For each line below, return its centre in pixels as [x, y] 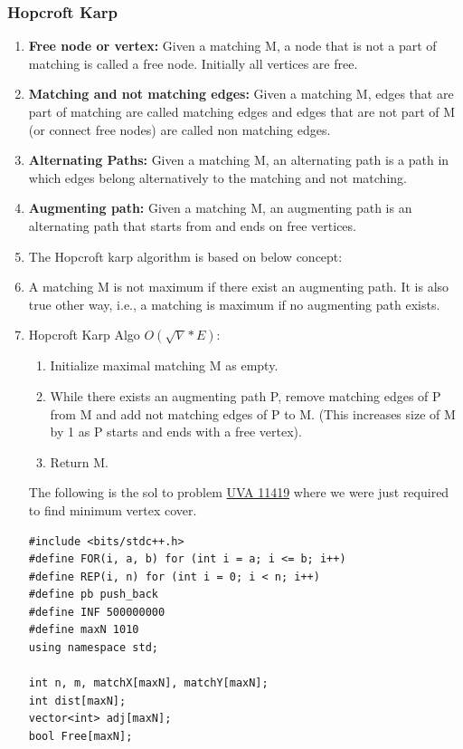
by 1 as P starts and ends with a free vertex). [176, 432]
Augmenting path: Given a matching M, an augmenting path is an [220, 208]
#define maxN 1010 [84, 630]
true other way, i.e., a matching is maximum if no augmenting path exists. [234, 304]
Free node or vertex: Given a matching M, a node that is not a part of [232, 46]
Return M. [80, 461]
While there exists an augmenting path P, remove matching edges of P [246, 395]
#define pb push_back [93, 595]
